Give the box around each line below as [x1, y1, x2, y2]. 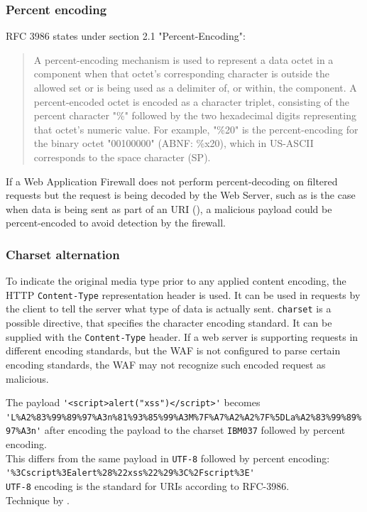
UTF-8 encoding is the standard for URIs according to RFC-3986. [6, 478, 290, 493]
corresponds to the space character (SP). [33, 149, 211, 164]
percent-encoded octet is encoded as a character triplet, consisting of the [33, 94, 349, 109]
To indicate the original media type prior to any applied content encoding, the [6, 273, 346, 288]
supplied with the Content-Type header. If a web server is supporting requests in [6, 329, 358, 344]
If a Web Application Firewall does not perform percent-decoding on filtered [6, 173, 338, 188]
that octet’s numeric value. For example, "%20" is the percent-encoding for [33, 121, 358, 136]
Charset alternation [6, 245, 120, 263]
